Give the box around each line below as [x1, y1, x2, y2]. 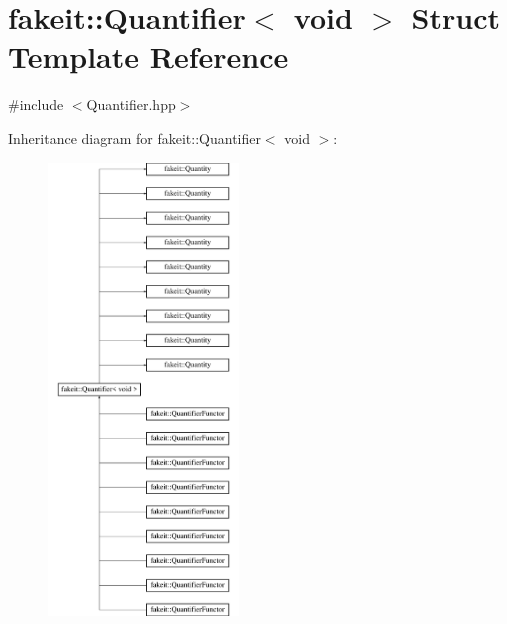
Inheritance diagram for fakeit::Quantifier [8, 127, 261, 148]
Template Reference [8, 36, 289, 77]
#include [8, 94, 64, 115]
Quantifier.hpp [86, 94, 176, 115]
